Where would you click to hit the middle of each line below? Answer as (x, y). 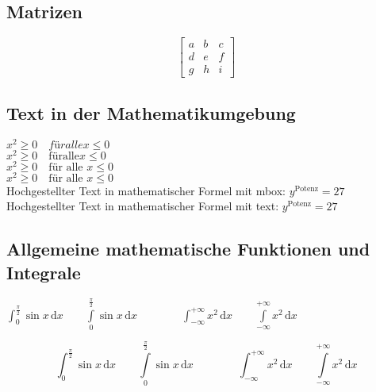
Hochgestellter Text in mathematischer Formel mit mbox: (146, 190)
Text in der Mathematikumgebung (151, 112)
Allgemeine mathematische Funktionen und (188, 249)
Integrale (44, 272)
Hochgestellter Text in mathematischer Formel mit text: (143, 206)
